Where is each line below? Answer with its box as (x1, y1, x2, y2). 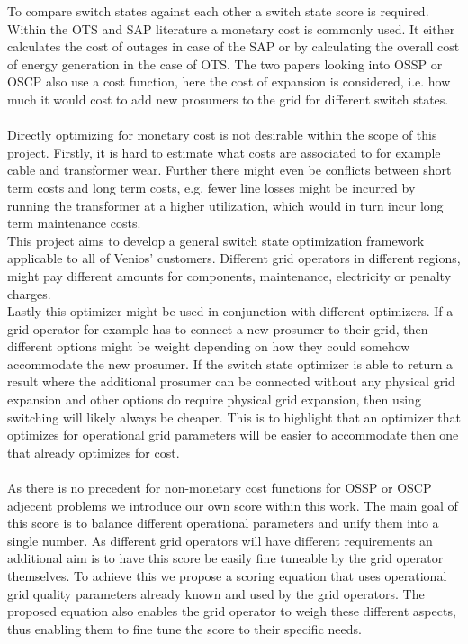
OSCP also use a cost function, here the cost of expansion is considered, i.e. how (7, 72, 451, 91)
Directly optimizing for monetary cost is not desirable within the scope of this (7, 125, 437, 144)
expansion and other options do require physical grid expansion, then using (7, 390, 421, 409)
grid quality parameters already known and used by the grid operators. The (7, 584, 425, 603)
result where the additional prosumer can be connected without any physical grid (7, 372, 455, 391)
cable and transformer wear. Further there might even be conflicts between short (7, 160, 452, 179)
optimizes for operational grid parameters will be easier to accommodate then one (7, 425, 459, 444)
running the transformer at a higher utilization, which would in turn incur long (7, 195, 444, 214)
